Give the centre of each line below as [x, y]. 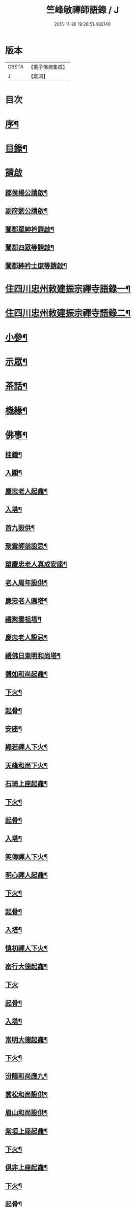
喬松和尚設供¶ [27, 1094]
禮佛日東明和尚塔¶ [33, 656]
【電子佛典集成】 [48, 67]
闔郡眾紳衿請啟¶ [30, 229]
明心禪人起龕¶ [27, 875]
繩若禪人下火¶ [27, 747]
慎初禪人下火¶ [27, 948]
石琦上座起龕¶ [27, 784]
